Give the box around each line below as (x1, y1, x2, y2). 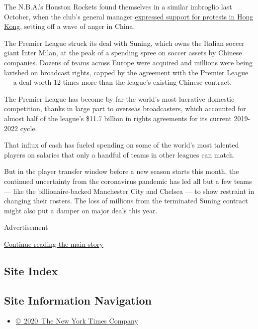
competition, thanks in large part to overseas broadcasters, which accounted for (4, 103, 246, 114)
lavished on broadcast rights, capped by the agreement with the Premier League (4, 67, 249, 77)
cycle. (20, 123, 37, 133)
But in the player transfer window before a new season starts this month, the (4, 166, 239, 176)
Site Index (4, 263, 58, 278)
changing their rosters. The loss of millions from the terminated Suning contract (4, 195, 248, 206)
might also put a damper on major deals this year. (4, 205, 158, 215)
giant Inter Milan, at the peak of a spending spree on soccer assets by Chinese (4, 47, 242, 58)
